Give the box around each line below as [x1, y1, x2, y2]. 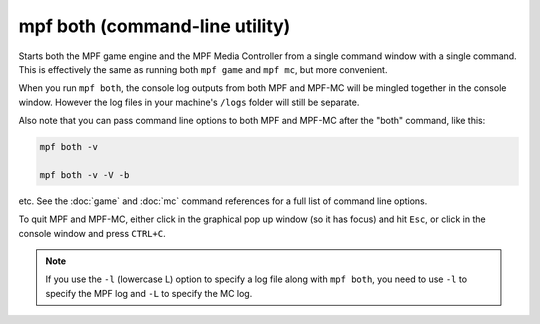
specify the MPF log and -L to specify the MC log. [45, 287, 253, 299]
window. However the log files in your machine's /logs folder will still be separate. [18, 96, 360, 108]
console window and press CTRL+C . [18, 227, 166, 239]
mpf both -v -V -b [39, 169, 130, 180]
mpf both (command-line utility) [18, 15, 291, 37]
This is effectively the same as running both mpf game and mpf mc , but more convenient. [18, 63, 388, 75]
